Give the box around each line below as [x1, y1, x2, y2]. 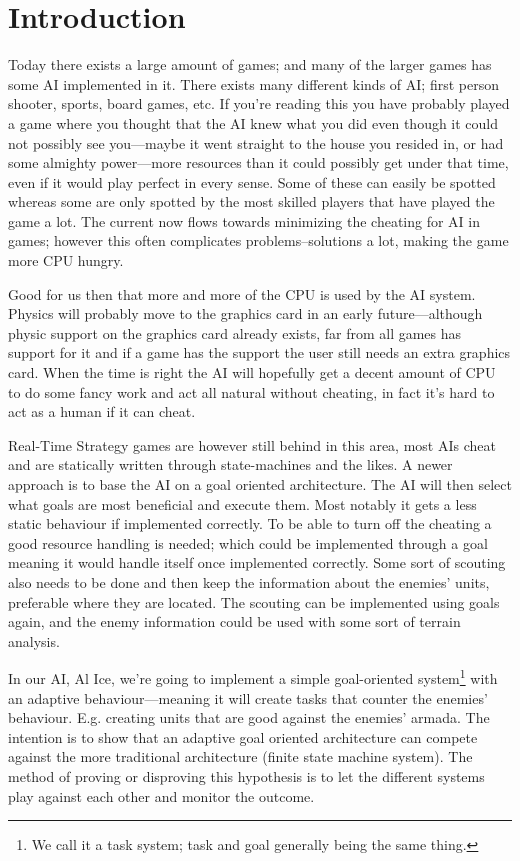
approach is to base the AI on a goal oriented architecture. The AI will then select [8, 474, 512, 494]
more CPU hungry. [8, 250, 124, 271]
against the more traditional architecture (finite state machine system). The [8, 746, 473, 767]
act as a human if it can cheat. [8, 401, 196, 422]
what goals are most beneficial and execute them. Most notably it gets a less [8, 493, 477, 514]
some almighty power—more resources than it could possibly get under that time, [8, 152, 509, 173]
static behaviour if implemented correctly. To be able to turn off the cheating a [8, 513, 492, 534]
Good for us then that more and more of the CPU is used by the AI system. [8, 283, 476, 304]
